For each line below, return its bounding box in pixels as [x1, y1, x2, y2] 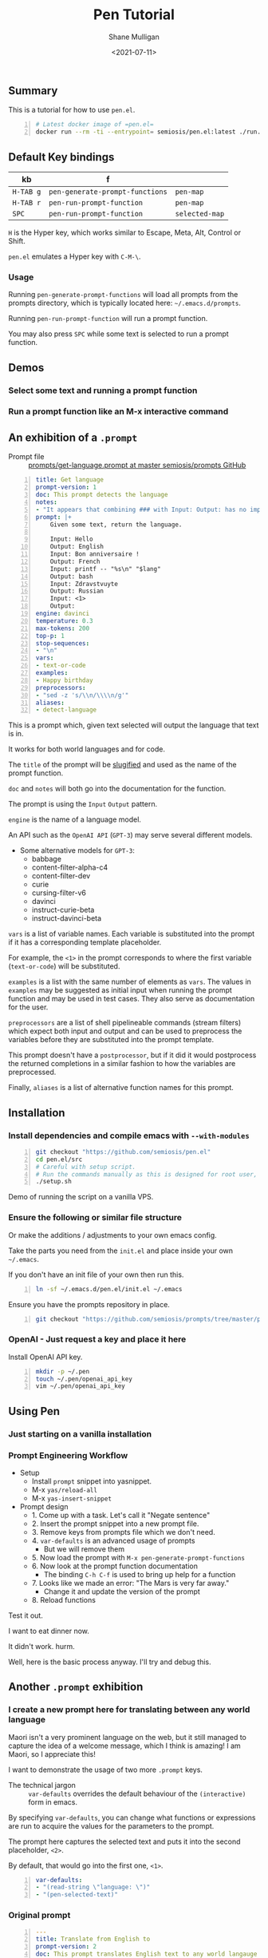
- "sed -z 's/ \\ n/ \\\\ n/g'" [35, 691, 129, 700]
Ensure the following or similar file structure [8, 1212, 182, 1223]
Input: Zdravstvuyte [49, 580, 118, 588]
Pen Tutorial [93, 6, 175, 24]
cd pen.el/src [35, 1155, 83, 1163]
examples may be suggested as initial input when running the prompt [8, 985, 233, 995]
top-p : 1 [35, 632, 65, 640]
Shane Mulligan [108, 32, 160, 42]
